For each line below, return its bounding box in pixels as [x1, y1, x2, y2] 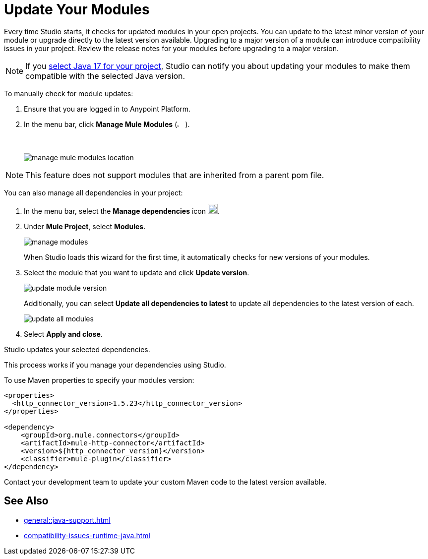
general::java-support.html [24, 515, 111, 524]
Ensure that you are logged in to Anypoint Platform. [24, 104, 191, 113]
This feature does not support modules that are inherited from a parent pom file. [25, 170, 324, 180]
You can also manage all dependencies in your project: [4, 188, 183, 197]
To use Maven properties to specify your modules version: [4, 375, 194, 384]
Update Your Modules [4, 1, 150, 18]
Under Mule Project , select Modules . [24, 222, 146, 231]
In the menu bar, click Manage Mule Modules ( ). [24, 120, 190, 128]
